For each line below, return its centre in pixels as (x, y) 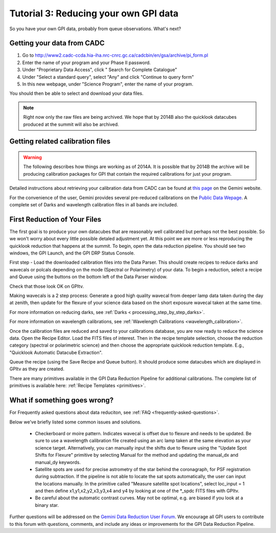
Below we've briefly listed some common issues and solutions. (75, 422)
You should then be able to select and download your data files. (76, 93)
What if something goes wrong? (62, 400)
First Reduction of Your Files (55, 219)
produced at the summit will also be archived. (71, 124)
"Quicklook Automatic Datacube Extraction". (56, 352)
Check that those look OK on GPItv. (47, 286)
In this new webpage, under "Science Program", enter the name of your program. (108, 84)
